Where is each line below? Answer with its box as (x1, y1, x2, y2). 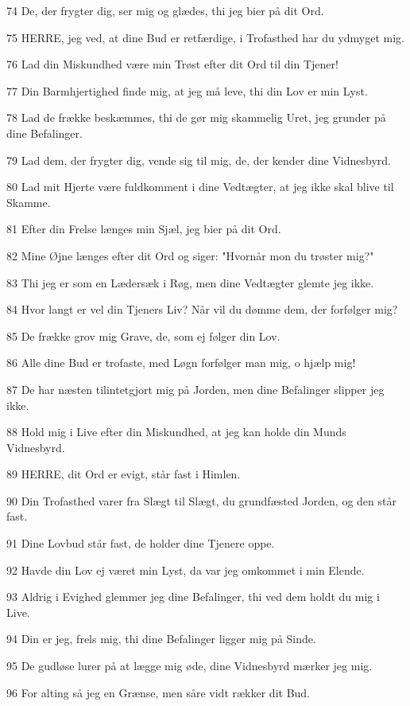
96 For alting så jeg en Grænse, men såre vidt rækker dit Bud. (6, 684, 311, 700)
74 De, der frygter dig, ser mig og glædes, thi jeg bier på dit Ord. (6, 2, 324, 18)
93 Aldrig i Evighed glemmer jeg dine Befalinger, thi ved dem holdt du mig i (6, 588, 380, 605)
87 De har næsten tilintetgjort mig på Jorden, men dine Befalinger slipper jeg (6, 380, 385, 397)
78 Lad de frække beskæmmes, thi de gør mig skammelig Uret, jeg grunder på (6, 109, 386, 126)
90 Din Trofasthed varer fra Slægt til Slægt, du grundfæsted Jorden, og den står (6, 492, 396, 509)
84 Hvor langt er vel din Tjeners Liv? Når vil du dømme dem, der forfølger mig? (6, 301, 398, 318)
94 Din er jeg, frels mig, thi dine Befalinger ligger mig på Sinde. (6, 630, 316, 647)
